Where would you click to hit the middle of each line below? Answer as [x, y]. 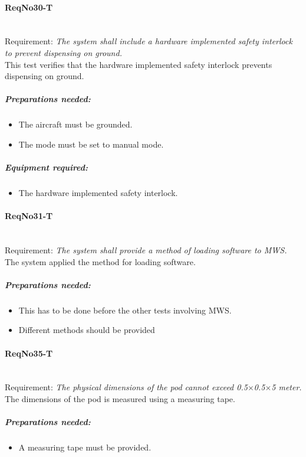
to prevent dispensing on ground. [63, 52]
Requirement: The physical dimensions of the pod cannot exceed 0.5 [126, 387]
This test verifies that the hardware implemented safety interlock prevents [139, 64]
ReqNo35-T [29, 353]
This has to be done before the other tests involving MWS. [125, 310]
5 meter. [287, 387]
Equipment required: [46, 167]
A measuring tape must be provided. [85, 447]
